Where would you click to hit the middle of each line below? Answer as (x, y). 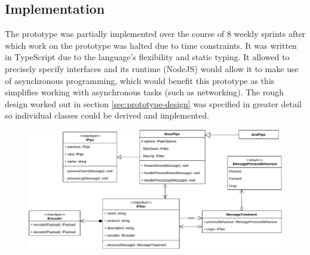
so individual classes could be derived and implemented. (107, 115)
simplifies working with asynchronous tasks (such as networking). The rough (145, 92)
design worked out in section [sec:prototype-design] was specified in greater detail (153, 103)
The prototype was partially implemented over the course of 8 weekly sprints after (155, 34)
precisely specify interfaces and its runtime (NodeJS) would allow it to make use (152, 68)
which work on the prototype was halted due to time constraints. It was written (151, 45)
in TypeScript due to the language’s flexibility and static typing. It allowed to (147, 57)
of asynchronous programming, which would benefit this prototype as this (140, 80)
